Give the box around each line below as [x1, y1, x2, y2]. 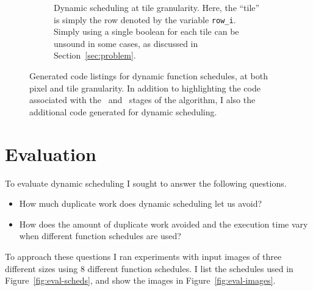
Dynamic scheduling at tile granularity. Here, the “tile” [54, 1, 260, 13]
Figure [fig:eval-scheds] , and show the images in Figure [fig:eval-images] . [5, 274, 276, 287]
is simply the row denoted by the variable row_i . [54, 13, 236, 26]
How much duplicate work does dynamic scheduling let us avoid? [19, 197, 262, 210]
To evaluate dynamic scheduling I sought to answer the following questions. [5, 176, 287, 189]
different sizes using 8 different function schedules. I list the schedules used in [5, 262, 293, 275]
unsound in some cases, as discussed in [54, 37, 198, 49]
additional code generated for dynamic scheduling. [29, 105, 217, 118]
